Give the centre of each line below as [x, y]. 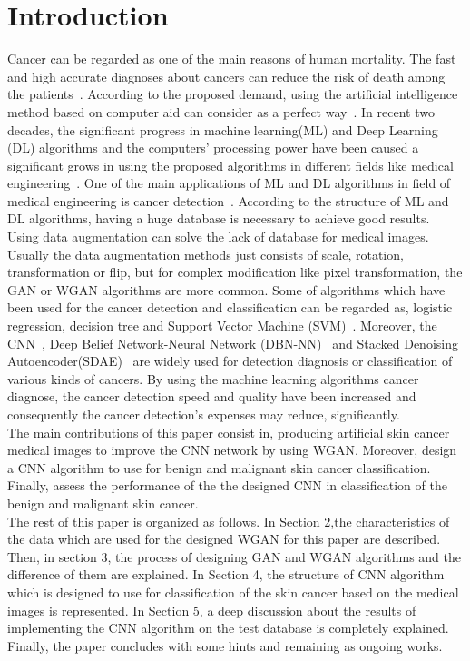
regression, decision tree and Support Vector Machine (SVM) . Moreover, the [222, 326]
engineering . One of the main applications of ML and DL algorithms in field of [229, 183]
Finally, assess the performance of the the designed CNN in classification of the [227, 485]
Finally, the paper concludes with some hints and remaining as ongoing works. [225, 645]
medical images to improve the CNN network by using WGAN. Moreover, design [232, 450]
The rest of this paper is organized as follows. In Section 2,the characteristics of [229, 521]
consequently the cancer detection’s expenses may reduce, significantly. [204, 414]
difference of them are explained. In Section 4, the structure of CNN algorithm [226, 574]
